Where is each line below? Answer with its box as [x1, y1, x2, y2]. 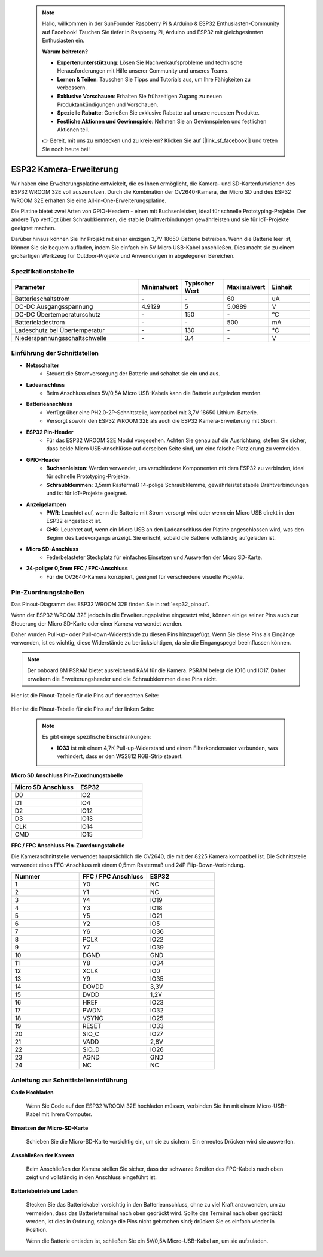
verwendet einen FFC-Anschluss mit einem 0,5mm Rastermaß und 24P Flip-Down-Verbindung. [11, 861, 245, 868]
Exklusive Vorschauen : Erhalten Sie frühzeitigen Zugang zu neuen [57, 92, 223, 100]
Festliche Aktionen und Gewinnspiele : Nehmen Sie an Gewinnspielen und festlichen [57, 118, 267, 125]
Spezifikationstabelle [11, 267, 75, 275]
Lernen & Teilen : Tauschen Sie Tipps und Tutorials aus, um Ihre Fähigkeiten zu [57, 76, 251, 83]
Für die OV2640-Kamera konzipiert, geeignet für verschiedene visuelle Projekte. [46, 573, 245, 580]
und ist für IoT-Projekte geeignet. [46, 489, 128, 497]
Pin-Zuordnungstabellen [11, 588, 85, 596]
